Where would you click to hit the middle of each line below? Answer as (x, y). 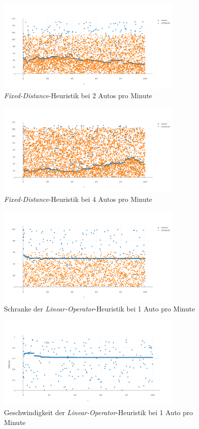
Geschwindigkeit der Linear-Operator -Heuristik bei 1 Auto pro (99, 412)
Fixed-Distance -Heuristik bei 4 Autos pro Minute (78, 199)
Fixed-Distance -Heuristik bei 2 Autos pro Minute (78, 95)
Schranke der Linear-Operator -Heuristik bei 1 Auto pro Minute (99, 309)
